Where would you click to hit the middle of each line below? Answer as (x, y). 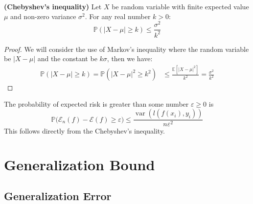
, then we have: (130, 58)
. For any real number (118, 16)
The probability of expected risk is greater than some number (96, 103)
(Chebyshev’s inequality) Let (53, 6)
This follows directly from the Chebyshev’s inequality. (85, 131)
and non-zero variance (43, 16)
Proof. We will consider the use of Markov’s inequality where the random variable (126, 49)
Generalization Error (58, 195)
